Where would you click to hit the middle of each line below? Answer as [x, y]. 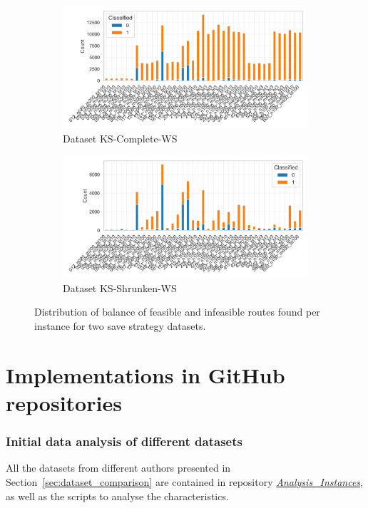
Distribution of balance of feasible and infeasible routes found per [177, 312]
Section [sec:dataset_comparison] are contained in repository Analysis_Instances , [184, 481]
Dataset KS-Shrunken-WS [120, 287]
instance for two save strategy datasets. [120, 325]
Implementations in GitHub [145, 374]
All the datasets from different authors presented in [118, 468]
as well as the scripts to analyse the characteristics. [117, 496]
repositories [64, 402]
